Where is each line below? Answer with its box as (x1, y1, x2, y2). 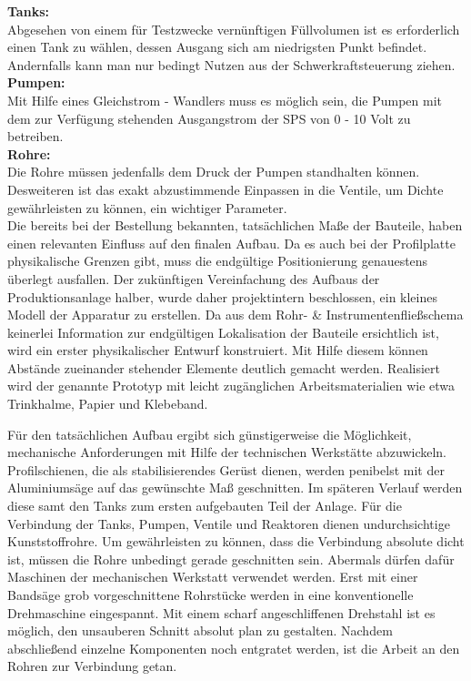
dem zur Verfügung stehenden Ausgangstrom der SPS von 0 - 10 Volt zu (7, 108, 411, 127)
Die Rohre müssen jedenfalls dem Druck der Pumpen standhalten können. (7, 162, 420, 181)
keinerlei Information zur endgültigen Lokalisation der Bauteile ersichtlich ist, (7, 322, 439, 341)
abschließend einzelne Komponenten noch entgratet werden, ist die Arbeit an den (7, 638, 460, 657)
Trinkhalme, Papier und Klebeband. (7, 394, 208, 413)
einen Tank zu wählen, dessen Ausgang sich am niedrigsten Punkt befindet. (7, 37, 427, 56)
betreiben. (7, 127, 64, 146)
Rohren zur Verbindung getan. (7, 656, 177, 676)
